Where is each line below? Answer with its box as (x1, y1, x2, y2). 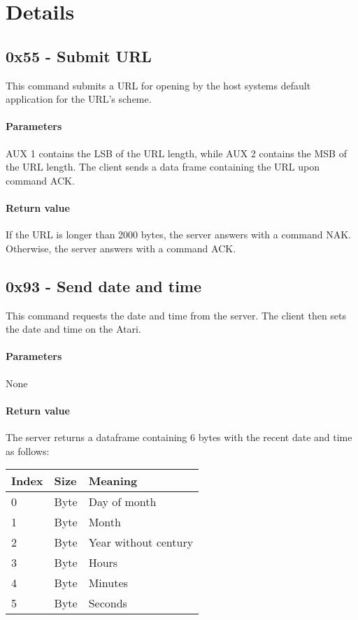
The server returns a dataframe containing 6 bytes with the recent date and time (6, 429, 352, 444)
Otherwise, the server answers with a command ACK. (6, 240, 236, 255)
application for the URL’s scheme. (6, 92, 152, 106)
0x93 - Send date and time (6, 275, 202, 296)
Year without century (88, 534, 194, 551)
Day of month (88, 493, 157, 510)
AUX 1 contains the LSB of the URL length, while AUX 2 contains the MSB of (6, 145, 347, 160)
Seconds (88, 595, 127, 612)
